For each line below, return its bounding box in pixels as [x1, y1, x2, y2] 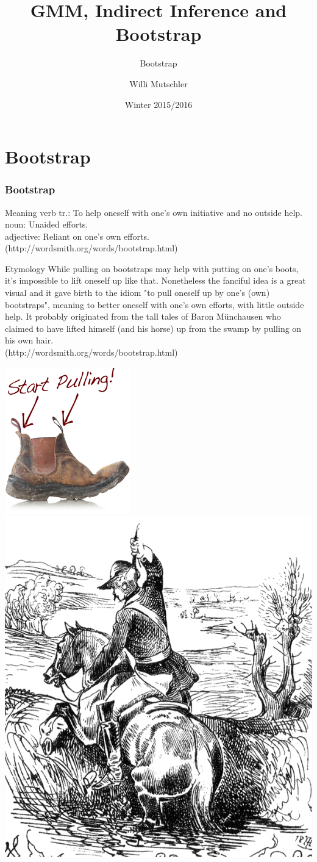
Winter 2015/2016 [124, 98, 193, 110]
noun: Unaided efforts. [5, 218, 88, 231]
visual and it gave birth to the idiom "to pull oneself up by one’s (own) [5, 286, 270, 299]
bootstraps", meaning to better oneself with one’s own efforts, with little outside [5, 298, 304, 311]
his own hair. [5, 334, 54, 347]
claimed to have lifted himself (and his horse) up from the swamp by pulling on [5, 321, 302, 334]
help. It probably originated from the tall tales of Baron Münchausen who [5, 310, 281, 323]
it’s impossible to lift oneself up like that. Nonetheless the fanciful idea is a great [5, 274, 306, 287]
